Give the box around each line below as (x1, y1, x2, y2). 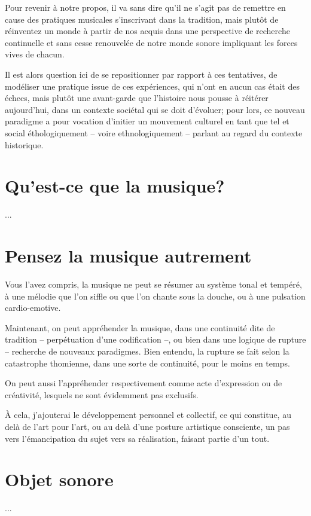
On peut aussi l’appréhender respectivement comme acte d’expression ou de (5, 377, 282, 389)
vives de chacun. (5, 48, 65, 60)
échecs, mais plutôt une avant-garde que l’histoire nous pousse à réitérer (5, 91, 269, 104)
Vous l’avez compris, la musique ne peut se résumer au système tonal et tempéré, (5, 277, 302, 290)
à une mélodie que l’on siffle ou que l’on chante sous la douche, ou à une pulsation (5, 289, 306, 302)
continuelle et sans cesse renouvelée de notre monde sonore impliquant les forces (5, 36, 298, 48)
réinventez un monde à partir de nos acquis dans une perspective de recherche (5, 25, 290, 37)
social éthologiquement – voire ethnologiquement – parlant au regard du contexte (5, 126, 303, 139)
